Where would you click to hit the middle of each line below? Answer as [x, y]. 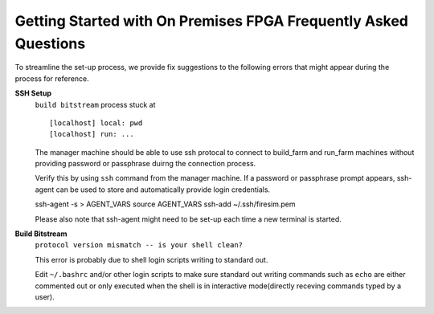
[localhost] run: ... [92, 134]
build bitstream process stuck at [95, 104]
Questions [50, 43]
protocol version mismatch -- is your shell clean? [139, 245]
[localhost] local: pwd [96, 123]
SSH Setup [33, 93]
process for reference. [52, 78]
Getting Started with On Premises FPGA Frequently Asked [212, 21]
